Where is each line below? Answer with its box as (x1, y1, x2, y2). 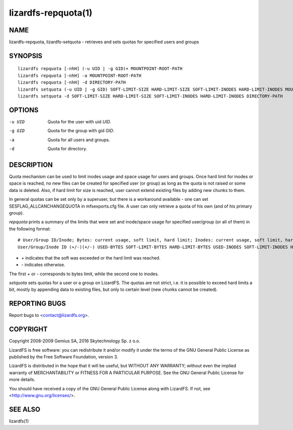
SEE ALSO (9, 405, 41, 413)
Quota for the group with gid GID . (47, 128, 115, 134)
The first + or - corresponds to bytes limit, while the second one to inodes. (9, 271, 159, 277)
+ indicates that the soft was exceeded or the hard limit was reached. (21, 255, 161, 261)
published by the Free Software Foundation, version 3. (9, 354, 118, 360)
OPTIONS (9, 106, 39, 114)
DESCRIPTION (9, 161, 53, 169)
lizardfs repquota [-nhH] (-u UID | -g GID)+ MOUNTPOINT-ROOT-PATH (18, 66, 183, 72)
